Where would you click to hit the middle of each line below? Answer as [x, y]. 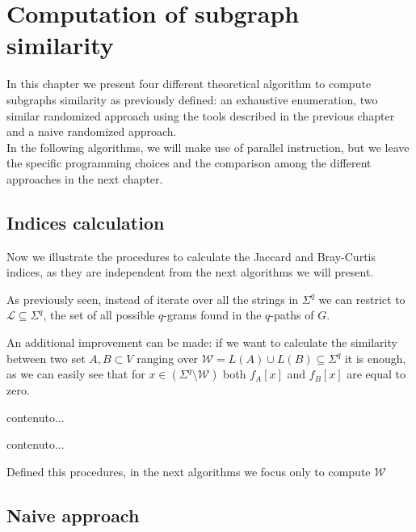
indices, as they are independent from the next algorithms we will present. [190, 272]
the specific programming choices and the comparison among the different [189, 163]
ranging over [168, 358]
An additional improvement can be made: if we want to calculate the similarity [202, 342]
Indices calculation [86, 222]
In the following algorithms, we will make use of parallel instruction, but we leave [208, 147]
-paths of [292, 315]
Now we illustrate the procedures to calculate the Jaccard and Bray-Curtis [191, 256]
